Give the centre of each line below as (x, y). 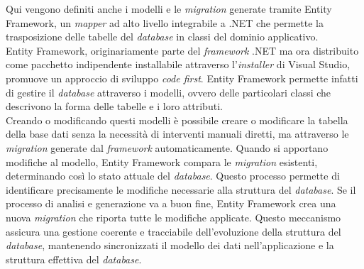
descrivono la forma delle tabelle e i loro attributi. (114, 106)
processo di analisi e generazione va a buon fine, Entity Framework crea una (171, 203)
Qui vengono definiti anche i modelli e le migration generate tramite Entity (169, 9)
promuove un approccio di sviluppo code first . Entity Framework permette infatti (182, 78)
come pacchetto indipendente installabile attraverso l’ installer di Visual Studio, (178, 64)
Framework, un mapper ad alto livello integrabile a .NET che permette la (165, 22)
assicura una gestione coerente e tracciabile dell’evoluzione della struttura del (173, 231)
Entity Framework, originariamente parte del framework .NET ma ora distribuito (182, 50)
